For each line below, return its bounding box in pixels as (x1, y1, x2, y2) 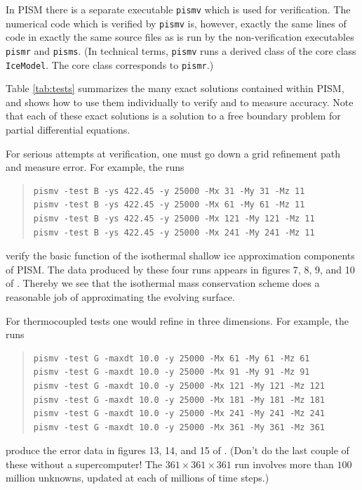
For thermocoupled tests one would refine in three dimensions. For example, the (6, 313, 349, 328)
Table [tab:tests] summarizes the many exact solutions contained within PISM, (6, 81, 344, 96)
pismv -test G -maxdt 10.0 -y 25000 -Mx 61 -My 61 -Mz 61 (33, 353, 310, 363)
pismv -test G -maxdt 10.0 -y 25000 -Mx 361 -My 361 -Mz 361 (33, 422, 326, 432)
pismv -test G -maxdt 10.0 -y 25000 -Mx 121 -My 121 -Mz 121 (33, 380, 326, 391)
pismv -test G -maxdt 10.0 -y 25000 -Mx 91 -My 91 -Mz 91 (33, 367, 310, 378)
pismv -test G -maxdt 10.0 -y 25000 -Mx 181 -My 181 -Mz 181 (33, 394, 326, 405)
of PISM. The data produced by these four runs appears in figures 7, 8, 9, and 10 (6, 262, 355, 276)
